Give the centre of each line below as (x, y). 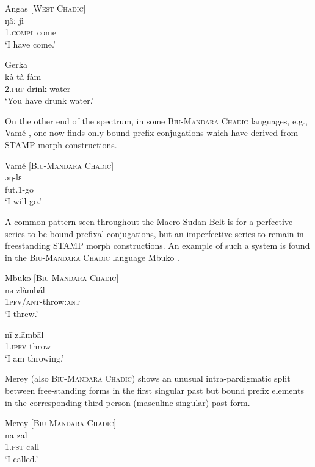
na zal (16, 434)
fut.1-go (20, 189)
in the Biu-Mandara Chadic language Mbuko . (92, 257)
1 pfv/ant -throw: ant (43, 301)
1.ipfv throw (28, 346)
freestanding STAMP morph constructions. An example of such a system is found (157, 245)
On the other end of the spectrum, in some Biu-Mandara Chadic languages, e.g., (156, 120)
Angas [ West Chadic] (45, 8)
